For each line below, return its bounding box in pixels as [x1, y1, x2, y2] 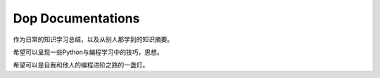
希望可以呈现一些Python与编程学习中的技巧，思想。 [13, 48, 163, 56]
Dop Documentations [13, 11, 140, 26]
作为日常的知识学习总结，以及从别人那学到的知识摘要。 [13, 35, 174, 44]
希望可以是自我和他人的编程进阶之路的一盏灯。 [13, 60, 149, 70]
